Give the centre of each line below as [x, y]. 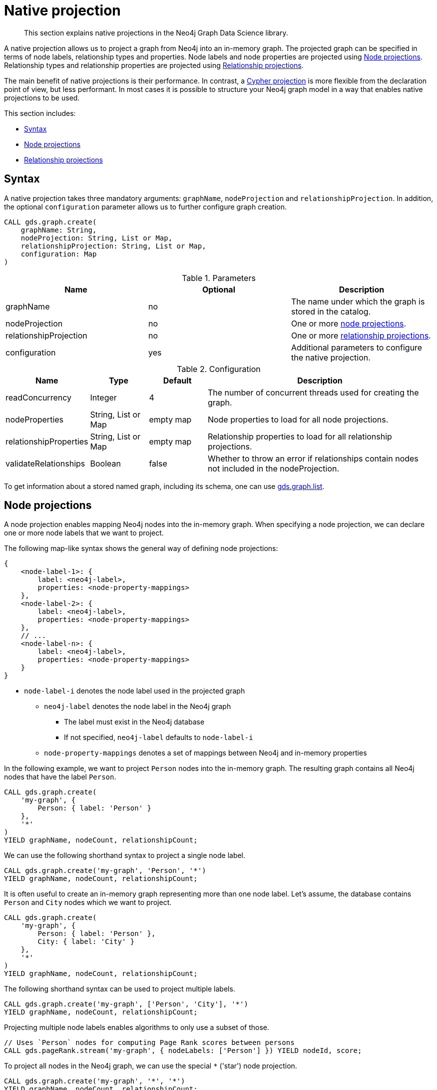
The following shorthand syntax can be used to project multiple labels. [120, 989]
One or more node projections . [349, 323]
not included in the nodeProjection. [273, 468]
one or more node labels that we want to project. [84, 533]
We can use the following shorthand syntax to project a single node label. [125, 855]
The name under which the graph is [358, 301]
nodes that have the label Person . [60, 777]
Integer [103, 397]
